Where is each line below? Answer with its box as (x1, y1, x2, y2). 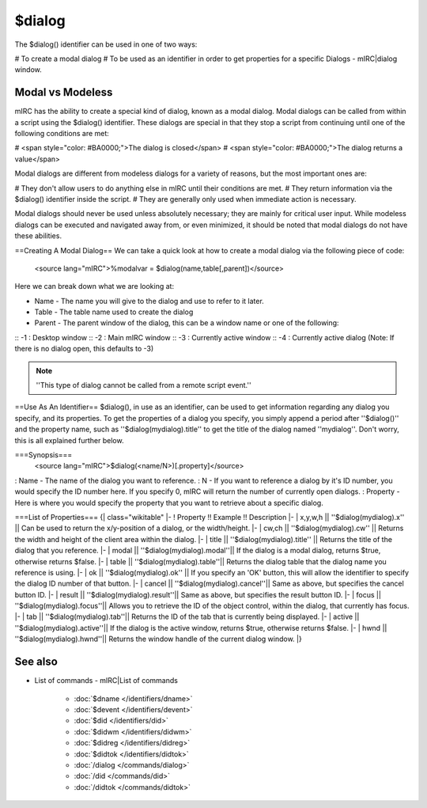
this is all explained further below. (14, 435, 124, 445)
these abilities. (14, 231, 62, 241)
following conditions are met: (14, 129, 110, 138)
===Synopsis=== (14, 450, 73, 459)
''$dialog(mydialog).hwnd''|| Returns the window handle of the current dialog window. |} (14, 634, 302, 644)
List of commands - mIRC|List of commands (34, 676, 178, 685)
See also (14, 655, 59, 669)
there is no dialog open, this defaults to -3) (14, 344, 154, 354)
